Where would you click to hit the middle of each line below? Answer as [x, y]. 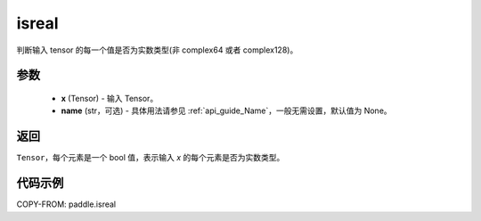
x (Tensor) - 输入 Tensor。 [110, 98]
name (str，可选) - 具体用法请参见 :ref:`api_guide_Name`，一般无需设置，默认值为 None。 [226, 110]
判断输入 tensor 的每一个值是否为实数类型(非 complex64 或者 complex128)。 [157, 50]
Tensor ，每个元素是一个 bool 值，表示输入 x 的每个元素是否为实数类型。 [151, 158]
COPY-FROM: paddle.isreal [66, 204]
